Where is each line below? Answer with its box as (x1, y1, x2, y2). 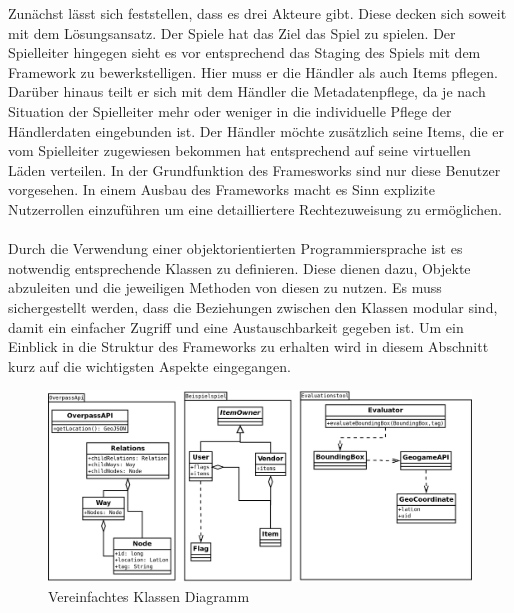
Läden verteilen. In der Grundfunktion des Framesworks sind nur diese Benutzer (8, 159, 501, 180)
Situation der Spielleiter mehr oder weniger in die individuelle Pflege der (8, 100, 452, 121)
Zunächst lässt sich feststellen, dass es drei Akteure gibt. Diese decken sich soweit (8, 3, 507, 23)
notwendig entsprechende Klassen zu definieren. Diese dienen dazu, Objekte (8, 257, 471, 278)
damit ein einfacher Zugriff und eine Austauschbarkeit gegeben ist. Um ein (8, 316, 464, 337)
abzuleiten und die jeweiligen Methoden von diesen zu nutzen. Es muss (8, 277, 442, 298)
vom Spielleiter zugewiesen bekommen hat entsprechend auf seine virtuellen (8, 140, 471, 161)
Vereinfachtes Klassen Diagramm (48, 585, 250, 606)
